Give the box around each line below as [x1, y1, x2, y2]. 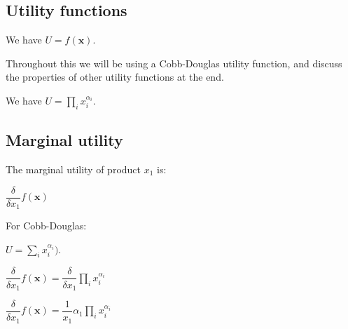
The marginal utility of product [6, 161, 141, 176]
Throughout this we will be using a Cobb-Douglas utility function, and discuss [6, 55, 342, 70]
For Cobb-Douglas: [6, 218, 87, 233]
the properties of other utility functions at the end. [6, 69, 224, 84]
